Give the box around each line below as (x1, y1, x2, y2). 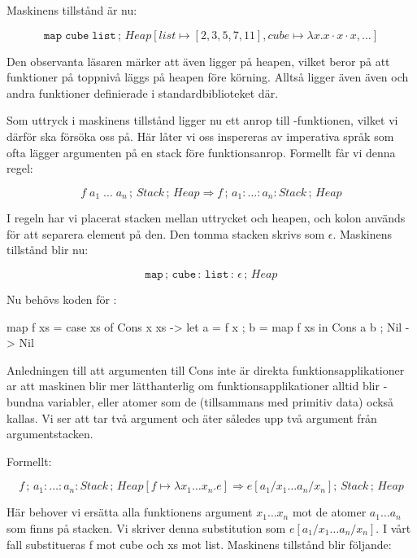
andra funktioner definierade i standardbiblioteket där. (7, 84, 279, 101)
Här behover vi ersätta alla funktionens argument (7, 503, 253, 521)
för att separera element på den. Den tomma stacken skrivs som (7, 225, 325, 242)
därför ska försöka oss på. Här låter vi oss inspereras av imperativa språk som (7, 127, 394, 144)
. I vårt (376, 519, 411, 536)
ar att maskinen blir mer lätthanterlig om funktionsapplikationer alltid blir (7, 377, 380, 394)
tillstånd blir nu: (7, 241, 89, 258)
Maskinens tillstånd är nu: (7, 2, 137, 18)
